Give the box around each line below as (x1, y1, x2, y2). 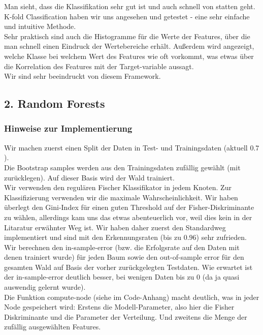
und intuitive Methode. (4, 21, 76, 32)
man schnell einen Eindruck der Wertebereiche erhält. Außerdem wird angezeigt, (4, 41, 254, 51)
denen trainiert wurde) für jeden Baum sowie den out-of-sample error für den (4, 252, 244, 262)
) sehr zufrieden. (196, 232, 247, 242)
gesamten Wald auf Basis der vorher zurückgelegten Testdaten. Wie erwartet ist (4, 261, 253, 272)
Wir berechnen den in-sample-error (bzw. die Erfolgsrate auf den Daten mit (4, 241, 240, 252)
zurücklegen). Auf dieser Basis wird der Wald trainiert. (4, 172, 175, 182)
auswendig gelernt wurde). (4, 282, 86, 292)
